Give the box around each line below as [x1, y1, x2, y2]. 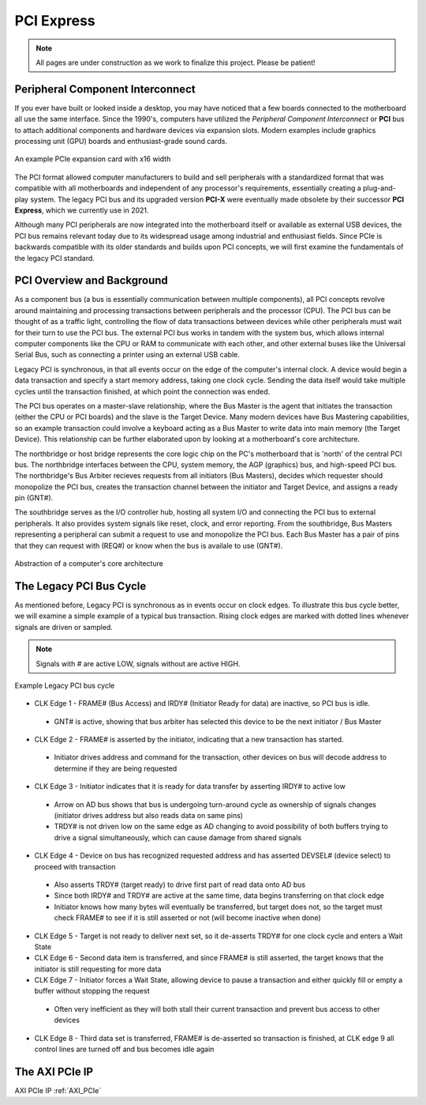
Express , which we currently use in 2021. [14, 206, 149, 215]
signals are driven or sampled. [14, 622, 114, 632]
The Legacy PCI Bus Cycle [14, 579, 147, 593]
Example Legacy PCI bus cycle [14, 681, 115, 690]
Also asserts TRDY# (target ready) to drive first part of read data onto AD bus [54, 880, 306, 889]
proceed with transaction [34, 862, 116, 871]
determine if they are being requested [54, 764, 177, 773]
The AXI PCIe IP [14, 1065, 94, 1078]
